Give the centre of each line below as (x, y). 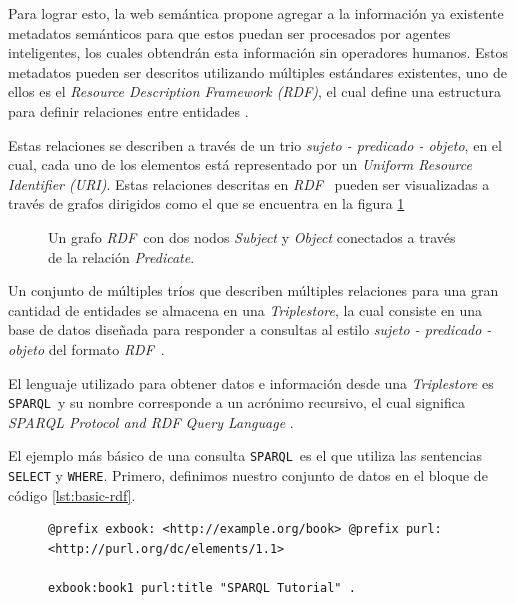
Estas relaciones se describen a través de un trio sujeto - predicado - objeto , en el (255, 144)
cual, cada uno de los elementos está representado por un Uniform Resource (240, 164)
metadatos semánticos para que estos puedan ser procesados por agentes (229, 32)
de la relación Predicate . (121, 256)
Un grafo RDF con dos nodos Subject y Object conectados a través (252, 236)
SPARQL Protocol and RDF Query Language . (151, 421)
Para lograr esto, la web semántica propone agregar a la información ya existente (256, 13)
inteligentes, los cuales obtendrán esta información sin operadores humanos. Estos (258, 52)
